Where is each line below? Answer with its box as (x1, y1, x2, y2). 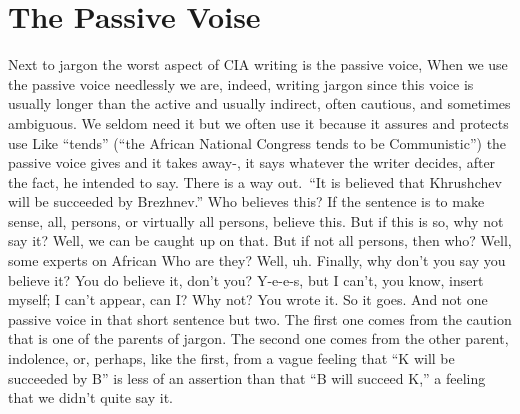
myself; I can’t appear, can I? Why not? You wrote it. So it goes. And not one (8, 289, 488, 310)
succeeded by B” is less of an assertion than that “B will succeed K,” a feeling (8, 367, 486, 388)
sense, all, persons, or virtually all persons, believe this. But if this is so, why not (8, 210, 504, 231)
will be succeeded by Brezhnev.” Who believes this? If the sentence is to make (8, 191, 485, 212)
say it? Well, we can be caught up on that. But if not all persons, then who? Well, (8, 230, 512, 251)
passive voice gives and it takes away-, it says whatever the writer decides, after (8, 152, 496, 173)
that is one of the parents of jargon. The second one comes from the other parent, (8, 328, 509, 349)
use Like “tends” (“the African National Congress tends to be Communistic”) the (8, 132, 507, 153)
